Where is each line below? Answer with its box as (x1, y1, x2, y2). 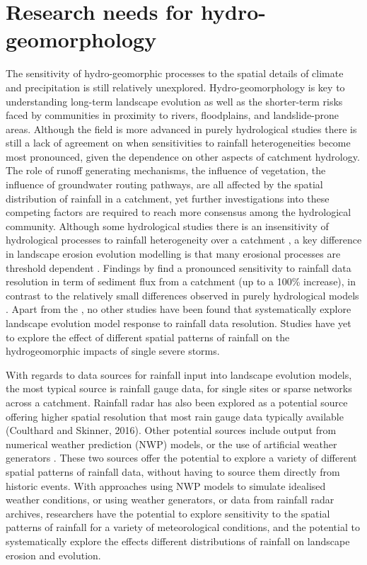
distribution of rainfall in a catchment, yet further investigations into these (6, 190, 330, 205)
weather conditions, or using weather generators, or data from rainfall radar (6, 492, 334, 507)
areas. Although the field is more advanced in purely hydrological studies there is (6, 121, 357, 136)
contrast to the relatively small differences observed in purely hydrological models (6, 287, 359, 302)
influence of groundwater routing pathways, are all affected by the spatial (6, 177, 323, 192)
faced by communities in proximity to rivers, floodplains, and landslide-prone (6, 108, 339, 122)
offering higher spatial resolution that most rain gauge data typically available (6, 409, 344, 423)
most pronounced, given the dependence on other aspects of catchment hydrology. (6, 149, 360, 164)
